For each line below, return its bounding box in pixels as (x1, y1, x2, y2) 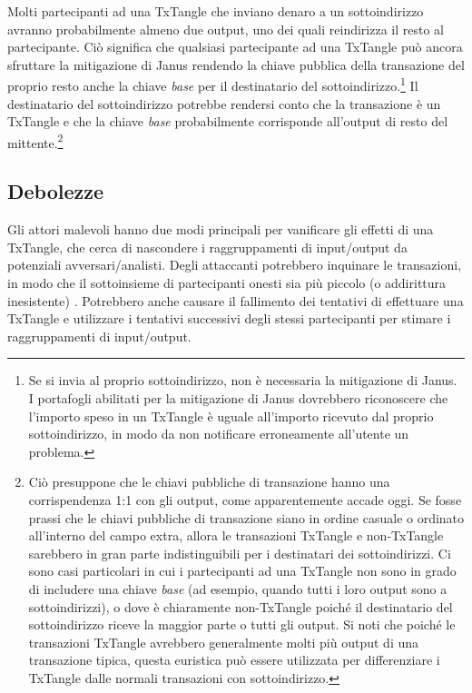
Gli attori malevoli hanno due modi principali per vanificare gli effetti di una (7, 220, 434, 239)
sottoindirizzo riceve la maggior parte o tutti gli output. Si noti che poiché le (28, 615, 456, 634)
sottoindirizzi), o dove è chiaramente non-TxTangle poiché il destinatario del (28, 597, 453, 616)
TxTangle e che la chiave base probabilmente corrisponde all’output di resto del (7, 112, 448, 131)
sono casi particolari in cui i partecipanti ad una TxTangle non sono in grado (28, 561, 457, 580)
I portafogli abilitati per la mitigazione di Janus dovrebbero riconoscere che (28, 389, 448, 408)
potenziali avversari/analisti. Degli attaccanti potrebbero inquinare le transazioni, (7, 255, 462, 274)
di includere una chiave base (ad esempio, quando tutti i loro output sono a (28, 579, 447, 598)
